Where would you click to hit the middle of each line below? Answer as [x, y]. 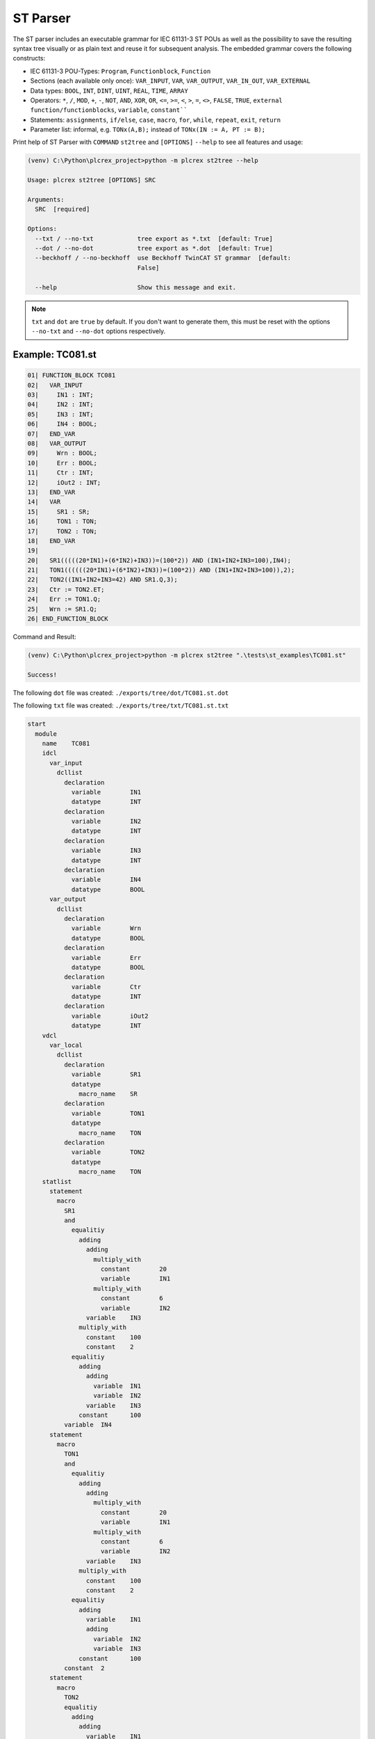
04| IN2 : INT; [60, 404]
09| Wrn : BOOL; [62, 453]
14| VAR [44, 502]
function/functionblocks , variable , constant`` [109, 110]
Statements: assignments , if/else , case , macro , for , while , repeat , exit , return [156, 120]
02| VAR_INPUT [55, 385]
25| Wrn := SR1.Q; [62, 609]
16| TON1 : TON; [62, 521]
